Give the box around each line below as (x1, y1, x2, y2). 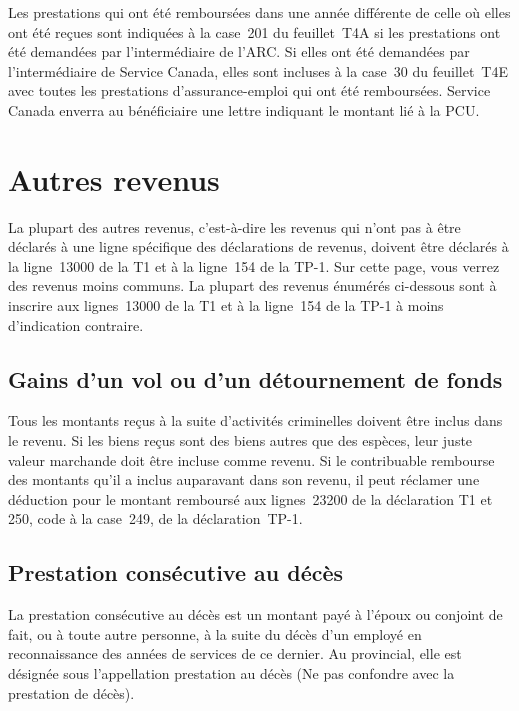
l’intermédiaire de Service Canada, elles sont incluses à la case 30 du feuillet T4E (8, 60, 508, 81)
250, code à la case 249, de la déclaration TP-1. (8, 508, 303, 529)
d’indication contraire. (8, 314, 144, 335)
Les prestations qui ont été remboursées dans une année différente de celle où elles (8, 2, 511, 22)
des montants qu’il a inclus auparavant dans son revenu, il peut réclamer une (8, 469, 480, 490)
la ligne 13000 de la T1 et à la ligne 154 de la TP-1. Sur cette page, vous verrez (8, 255, 500, 276)
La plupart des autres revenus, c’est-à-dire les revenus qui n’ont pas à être (8, 216, 461, 237)
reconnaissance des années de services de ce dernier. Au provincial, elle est (8, 643, 462, 664)
